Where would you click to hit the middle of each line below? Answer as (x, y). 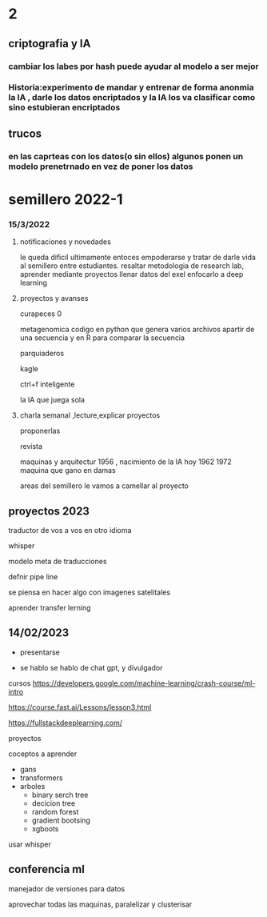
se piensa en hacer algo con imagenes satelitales (89, 592)
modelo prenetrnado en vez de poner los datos (101, 166)
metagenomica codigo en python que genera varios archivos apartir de (137, 330)
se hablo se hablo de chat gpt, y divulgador (91, 667)
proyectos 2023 (49, 511)
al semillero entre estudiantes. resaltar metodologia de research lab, (132, 266)
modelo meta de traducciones (58, 562)
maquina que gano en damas (68, 471)
